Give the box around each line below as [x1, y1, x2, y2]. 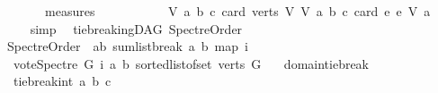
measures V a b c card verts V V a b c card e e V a [44, 2, 431, 20]
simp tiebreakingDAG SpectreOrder [30, 19, 243, 38]
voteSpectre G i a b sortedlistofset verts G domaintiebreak [13, 54, 370, 72]
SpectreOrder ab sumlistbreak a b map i [6, 37, 248, 55]
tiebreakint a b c [13, 72, 112, 90]
